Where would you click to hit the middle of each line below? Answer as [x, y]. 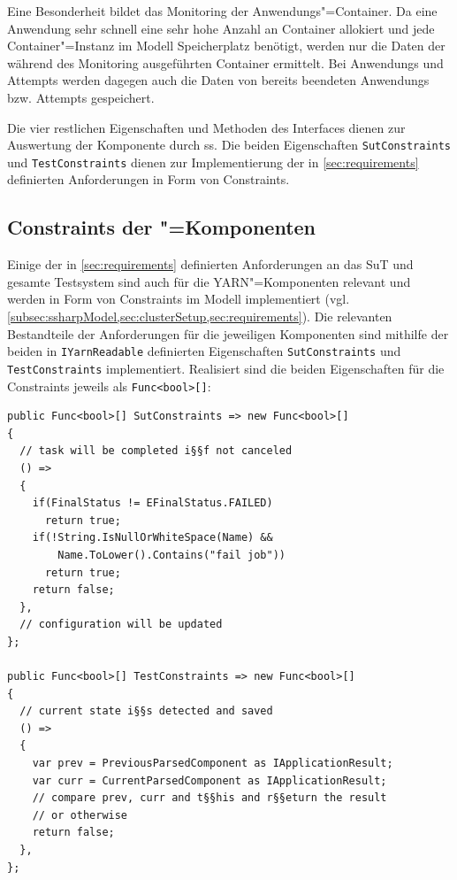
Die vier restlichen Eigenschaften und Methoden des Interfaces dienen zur [206, 127]
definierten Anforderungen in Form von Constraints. [149, 179]
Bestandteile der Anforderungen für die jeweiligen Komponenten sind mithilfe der [228, 333]
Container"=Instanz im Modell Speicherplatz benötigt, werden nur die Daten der [226, 46]
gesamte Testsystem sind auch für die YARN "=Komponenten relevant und [209, 281]
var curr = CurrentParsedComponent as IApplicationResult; [209, 780]
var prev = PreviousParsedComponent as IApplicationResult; [213, 764]
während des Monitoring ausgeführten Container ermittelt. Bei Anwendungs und [225, 62]
